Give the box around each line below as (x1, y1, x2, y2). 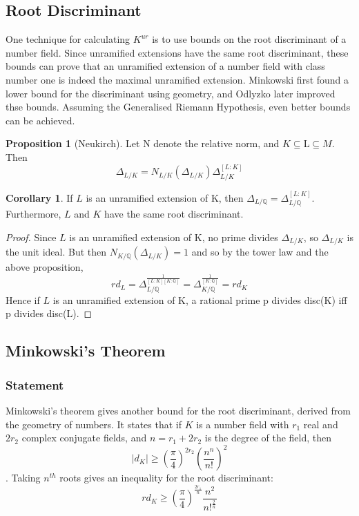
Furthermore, (6, 207, 61, 221)
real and (303, 417, 338, 431)
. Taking (6, 470, 41, 485)
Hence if (6, 292, 40, 307)
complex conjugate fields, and (21, 430, 147, 445)
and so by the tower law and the (191, 245, 329, 259)
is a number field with (196, 417, 289, 431)
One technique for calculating (6, 32, 130, 46)
